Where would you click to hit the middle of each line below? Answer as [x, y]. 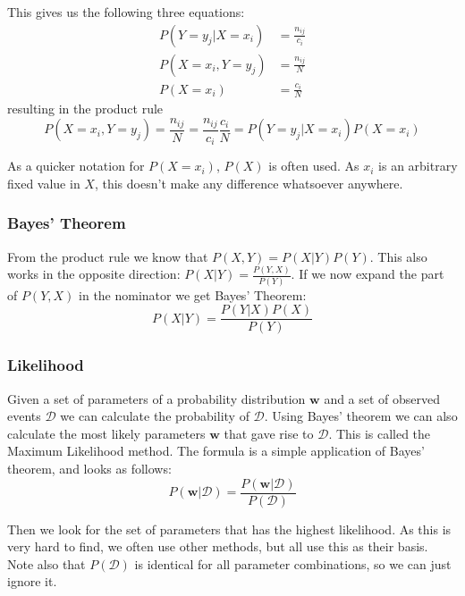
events [24, 416]
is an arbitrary [418, 166]
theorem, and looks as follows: [89, 468]
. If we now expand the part [368, 274]
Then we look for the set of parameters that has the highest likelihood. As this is [229, 529]
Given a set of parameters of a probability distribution [156, 398]
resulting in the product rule [85, 109]
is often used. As [314, 166]
